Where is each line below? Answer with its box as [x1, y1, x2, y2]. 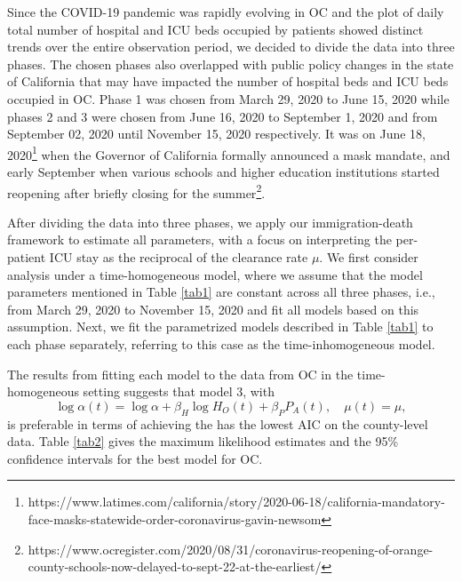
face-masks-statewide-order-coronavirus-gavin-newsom [28, 509, 322, 528]
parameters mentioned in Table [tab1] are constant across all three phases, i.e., [7, 283, 435, 301]
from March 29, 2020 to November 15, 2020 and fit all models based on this [7, 299, 419, 318]
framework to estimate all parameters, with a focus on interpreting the [7, 230, 392, 249]
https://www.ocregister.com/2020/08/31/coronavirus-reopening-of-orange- [28, 539, 434, 558]
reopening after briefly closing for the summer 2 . [7, 180, 266, 202]
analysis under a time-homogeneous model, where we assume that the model [7, 265, 423, 283]
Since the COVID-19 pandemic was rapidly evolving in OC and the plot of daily [7, 3, 444, 20]
